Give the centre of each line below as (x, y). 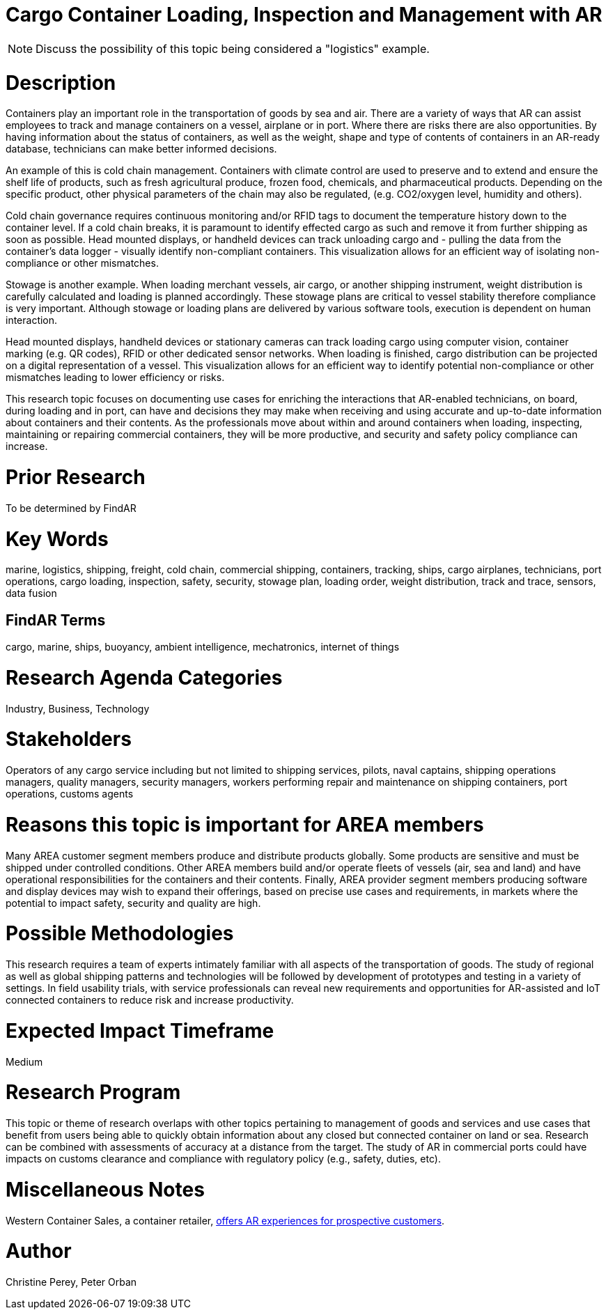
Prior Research (76, 477)
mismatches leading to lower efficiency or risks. (115, 378)
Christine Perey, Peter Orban (71, 1282)
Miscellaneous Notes (105, 1189)
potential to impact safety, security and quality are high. (133, 903)
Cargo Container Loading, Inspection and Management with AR (304, 15)
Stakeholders (69, 739)
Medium (24, 1061)
